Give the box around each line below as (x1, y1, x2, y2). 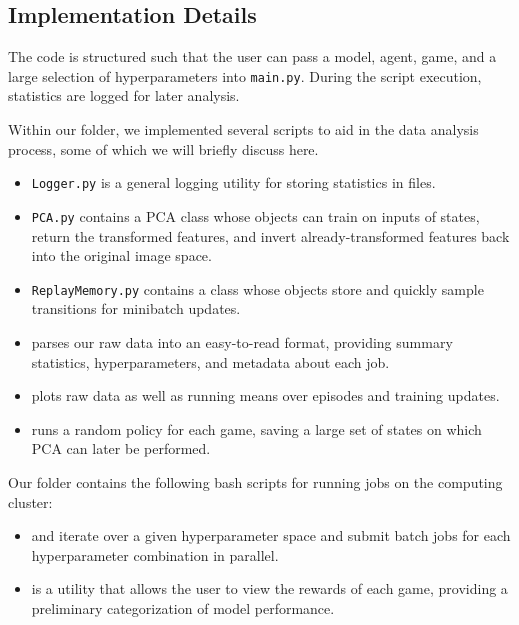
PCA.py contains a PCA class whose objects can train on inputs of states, (31, 205, 480, 226)
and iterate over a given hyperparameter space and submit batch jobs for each (31, 525, 511, 546)
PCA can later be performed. (31, 438, 211, 459)
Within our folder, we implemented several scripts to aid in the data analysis (8, 119, 479, 140)
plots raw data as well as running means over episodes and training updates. (31, 385, 500, 406)
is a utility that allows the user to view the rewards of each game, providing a (31, 578, 508, 599)
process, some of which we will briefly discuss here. (8, 138, 319, 159)
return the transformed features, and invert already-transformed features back (31, 225, 510, 246)
